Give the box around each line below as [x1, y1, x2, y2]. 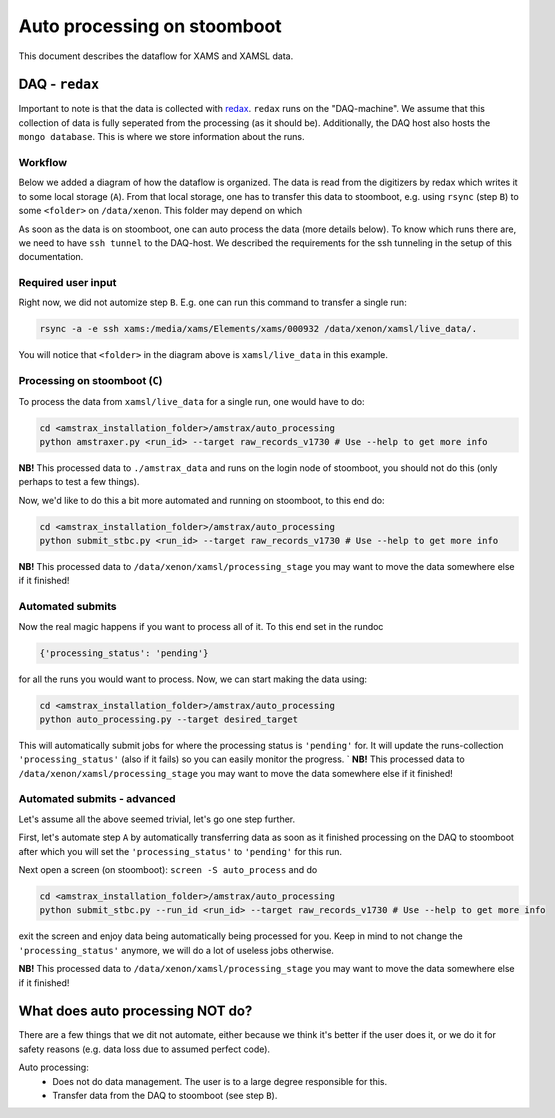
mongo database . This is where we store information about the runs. [18, 131, 305, 143]
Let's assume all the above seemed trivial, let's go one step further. [18, 813, 296, 825]
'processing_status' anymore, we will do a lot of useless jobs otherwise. [18, 944, 335, 956]
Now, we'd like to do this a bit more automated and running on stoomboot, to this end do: [18, 494, 385, 506]
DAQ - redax [18, 76, 100, 93]
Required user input [18, 276, 117, 290]
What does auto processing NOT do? [18, 1003, 253, 1020]
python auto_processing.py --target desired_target [39, 713, 299, 725]
